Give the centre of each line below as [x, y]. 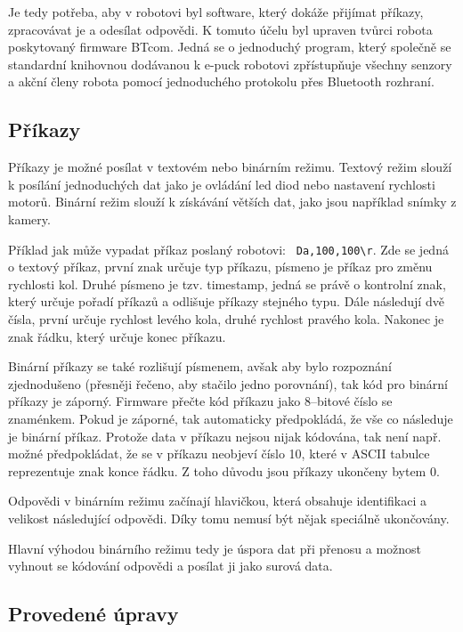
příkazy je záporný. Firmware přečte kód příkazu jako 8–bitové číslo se [200, 401]
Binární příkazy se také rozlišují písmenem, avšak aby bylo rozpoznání [200, 366]
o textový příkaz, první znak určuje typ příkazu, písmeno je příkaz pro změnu [220, 267]
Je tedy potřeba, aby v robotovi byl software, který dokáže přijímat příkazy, [216, 12]
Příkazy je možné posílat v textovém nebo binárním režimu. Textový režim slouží [230, 167]
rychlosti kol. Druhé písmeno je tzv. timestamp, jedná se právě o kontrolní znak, [227, 284]
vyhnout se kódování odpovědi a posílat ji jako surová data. [171, 566]
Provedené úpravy [93, 614]
